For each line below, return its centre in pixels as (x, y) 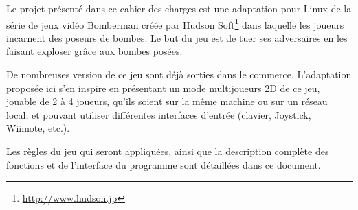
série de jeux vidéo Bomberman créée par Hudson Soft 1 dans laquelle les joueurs (175, 23)
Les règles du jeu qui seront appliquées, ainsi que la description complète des (168, 151)
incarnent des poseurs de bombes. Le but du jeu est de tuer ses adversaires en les (177, 37)
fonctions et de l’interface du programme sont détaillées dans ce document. (164, 164)
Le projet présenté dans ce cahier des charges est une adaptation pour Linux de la (179, 8)
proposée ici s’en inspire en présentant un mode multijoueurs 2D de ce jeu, (163, 87)
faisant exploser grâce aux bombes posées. (94, 51)
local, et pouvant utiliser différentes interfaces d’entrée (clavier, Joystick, (159, 114)
